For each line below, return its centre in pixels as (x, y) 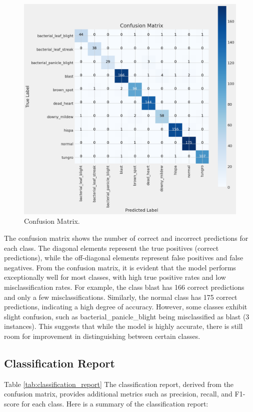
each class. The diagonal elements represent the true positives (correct (111, 248)
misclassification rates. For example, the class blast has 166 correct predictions (124, 287)
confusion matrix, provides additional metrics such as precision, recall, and (118, 394)
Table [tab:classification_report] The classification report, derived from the (119, 384)
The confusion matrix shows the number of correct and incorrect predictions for (126, 238)
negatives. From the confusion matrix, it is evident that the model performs (120, 267)
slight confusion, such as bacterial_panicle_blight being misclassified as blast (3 (127, 316)
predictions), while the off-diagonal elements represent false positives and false (124, 258)
